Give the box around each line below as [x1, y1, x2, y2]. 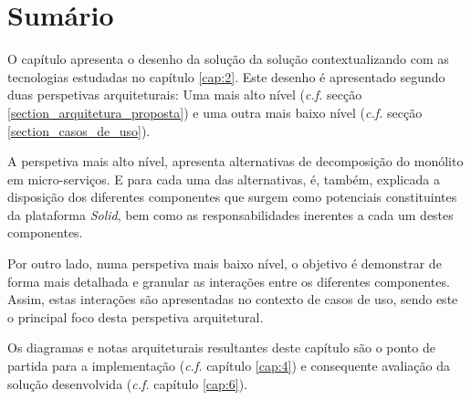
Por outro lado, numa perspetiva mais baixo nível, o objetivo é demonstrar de [7, 254, 442, 273]
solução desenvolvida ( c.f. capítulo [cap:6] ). [7, 374, 247, 393]
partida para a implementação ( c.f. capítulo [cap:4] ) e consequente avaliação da [7, 356, 451, 375]
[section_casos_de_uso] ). [7, 121, 151, 140]
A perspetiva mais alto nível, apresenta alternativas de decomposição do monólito [7, 152, 464, 171]
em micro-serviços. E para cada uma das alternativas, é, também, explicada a [7, 169, 440, 188]
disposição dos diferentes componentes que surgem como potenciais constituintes [7, 187, 457, 206]
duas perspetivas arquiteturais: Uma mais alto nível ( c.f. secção [7, 85, 362, 104]
